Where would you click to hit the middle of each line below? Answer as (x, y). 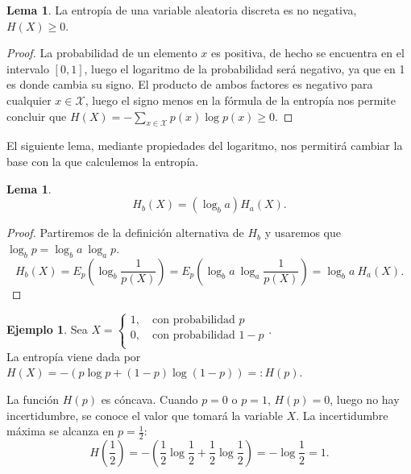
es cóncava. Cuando (149, 399)
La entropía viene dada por (74, 356)
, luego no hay (365, 399)
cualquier (29, 100)
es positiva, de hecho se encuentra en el (307, 53)
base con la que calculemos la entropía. (103, 161)
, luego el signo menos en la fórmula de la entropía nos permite (240, 100)
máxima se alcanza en (60, 431)
